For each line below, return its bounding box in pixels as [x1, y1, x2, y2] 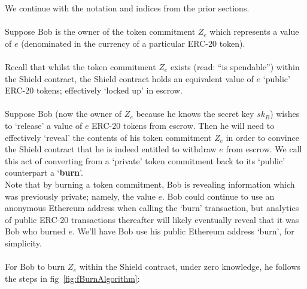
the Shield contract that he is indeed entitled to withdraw [5, 143, 217, 155]
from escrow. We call [226, 143, 302, 155]
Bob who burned [5, 225, 66, 237]
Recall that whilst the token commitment [5, 60, 156, 73]
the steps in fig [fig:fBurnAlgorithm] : [5, 272, 140, 284]
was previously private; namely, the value [5, 189, 156, 202]
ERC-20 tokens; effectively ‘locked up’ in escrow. [5, 84, 183, 97]
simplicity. [5, 236, 42, 249]
